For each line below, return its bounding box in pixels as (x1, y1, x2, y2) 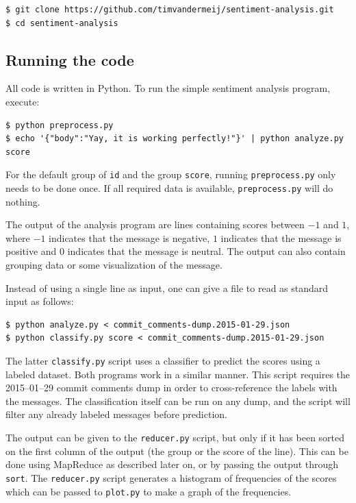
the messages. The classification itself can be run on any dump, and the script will (5, 393, 351, 408)
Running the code (5, 49, 134, 70)
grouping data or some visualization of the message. (5, 258, 222, 272)
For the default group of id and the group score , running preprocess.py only (5, 167, 336, 182)
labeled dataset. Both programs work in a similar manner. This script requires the (5, 367, 351, 381)
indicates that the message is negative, (49, 230, 210, 245)
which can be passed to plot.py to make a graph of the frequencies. (5, 484, 292, 498)
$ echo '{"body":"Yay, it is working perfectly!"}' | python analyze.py (5, 134, 344, 144)
